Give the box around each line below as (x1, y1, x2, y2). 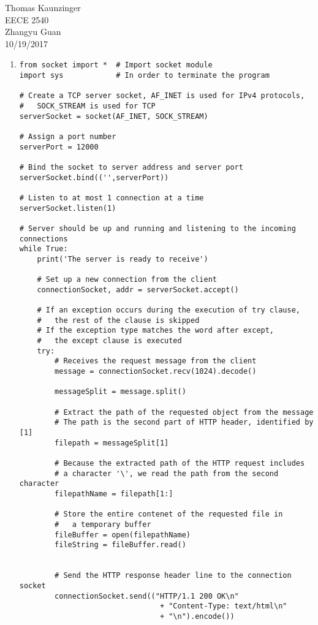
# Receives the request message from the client (55, 357, 257, 366)
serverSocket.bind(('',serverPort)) (19, 173, 169, 182)
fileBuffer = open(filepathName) (55, 530, 191, 539)
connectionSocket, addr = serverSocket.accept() (37, 285, 239, 294)
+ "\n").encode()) (159, 612, 235, 621)
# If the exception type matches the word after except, (37, 326, 274, 335)
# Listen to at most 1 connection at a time (19, 193, 204, 202)
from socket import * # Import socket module (19, 61, 213, 70)
